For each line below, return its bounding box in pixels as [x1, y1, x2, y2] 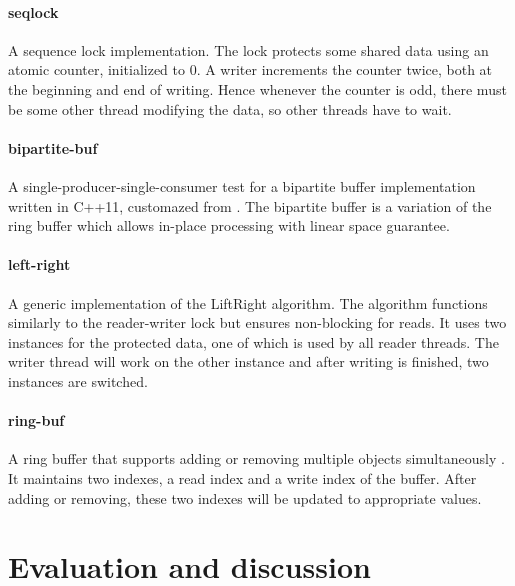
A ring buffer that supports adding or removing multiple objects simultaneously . [8, 448, 505, 469]
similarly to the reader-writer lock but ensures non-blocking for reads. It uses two [8, 312, 507, 333]
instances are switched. [8, 370, 148, 391]
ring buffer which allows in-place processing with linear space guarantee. [8, 215, 450, 236]
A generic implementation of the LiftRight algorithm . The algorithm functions [8, 292, 488, 313]
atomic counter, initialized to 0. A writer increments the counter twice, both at [8, 59, 493, 80]
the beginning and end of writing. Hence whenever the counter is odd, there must [8, 78, 507, 99]
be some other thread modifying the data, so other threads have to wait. [8, 98, 452, 119]
